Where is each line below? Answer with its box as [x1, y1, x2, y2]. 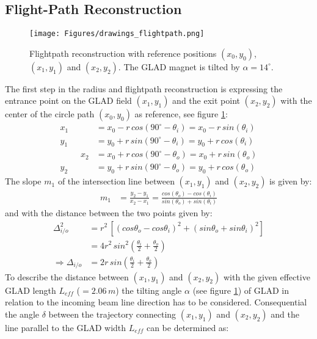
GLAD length [5, 283, 56, 296]
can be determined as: [146, 321, 229, 334]
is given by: [269, 175, 312, 188]
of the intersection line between [57, 175, 175, 188]
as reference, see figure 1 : [134, 108, 228, 120]
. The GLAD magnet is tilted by [118, 60, 240, 73]
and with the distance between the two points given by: [5, 206, 213, 219]
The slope [5, 175, 42, 188]
